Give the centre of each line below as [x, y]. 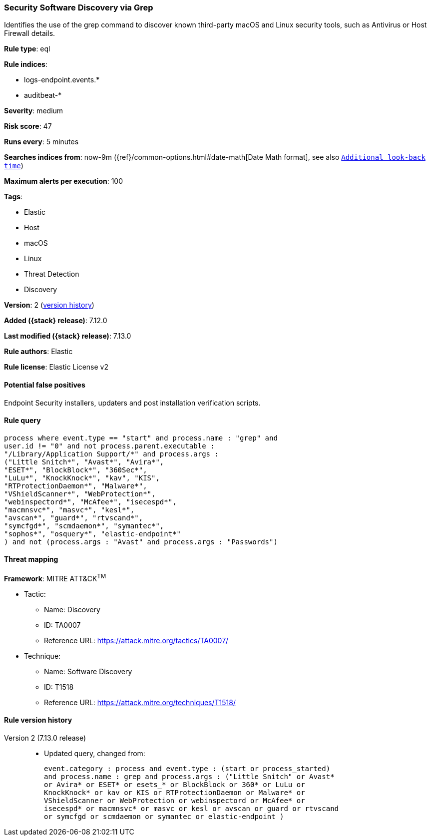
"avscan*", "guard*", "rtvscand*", [74, 518]
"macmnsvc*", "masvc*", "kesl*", [69, 510]
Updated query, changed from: [95, 753]
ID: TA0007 [62, 625]
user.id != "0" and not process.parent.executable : [109, 446]
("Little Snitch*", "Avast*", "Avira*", [84, 462]
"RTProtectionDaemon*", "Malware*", [76, 486]
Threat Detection [52, 274]
